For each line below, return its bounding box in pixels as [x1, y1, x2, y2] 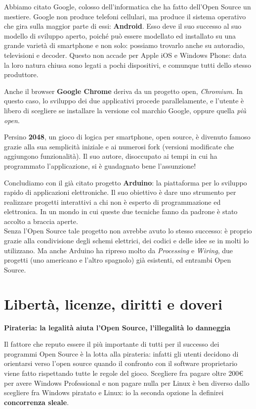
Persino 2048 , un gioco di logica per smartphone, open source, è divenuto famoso [4, 132, 251, 142]
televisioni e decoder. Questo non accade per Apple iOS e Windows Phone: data [4, 49, 247, 60]
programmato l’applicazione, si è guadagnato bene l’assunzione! [4, 160, 196, 171]
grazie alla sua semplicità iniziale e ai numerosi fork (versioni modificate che [4, 141, 234, 151]
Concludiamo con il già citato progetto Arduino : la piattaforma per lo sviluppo [4, 177, 247, 187]
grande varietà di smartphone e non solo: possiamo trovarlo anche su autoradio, [4, 40, 245, 50]
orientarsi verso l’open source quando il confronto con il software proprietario [4, 358, 238, 368]
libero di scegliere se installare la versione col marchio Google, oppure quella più [4, 105, 247, 115]
